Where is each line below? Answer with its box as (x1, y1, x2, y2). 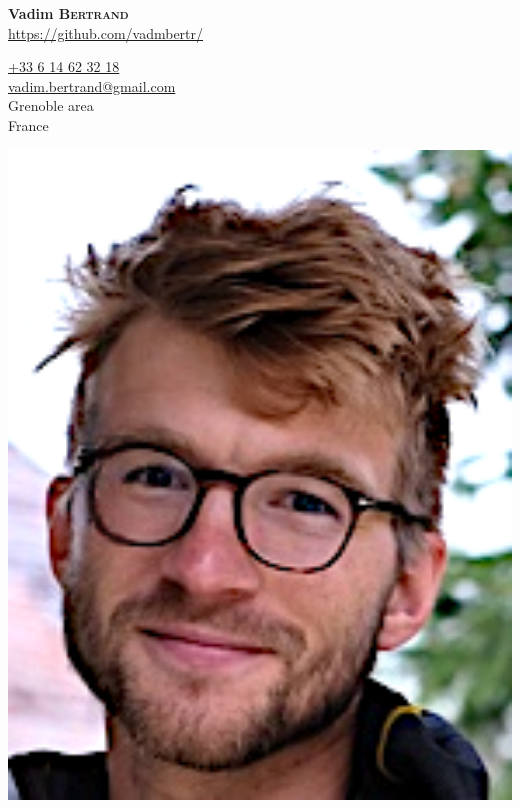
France (8, 114, 49, 135)
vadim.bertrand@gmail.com (8, 75, 176, 96)
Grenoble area (8, 95, 94, 116)
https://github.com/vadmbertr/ (8, 22, 204, 43)
